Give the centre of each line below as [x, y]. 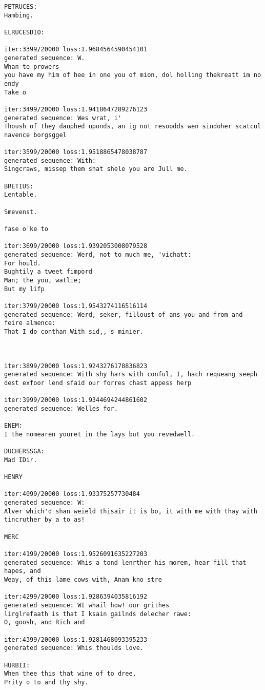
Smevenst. [21, 212]
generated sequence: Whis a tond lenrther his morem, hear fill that [125, 562]
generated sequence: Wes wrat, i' [63, 118]
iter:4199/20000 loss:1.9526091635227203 [76, 554]
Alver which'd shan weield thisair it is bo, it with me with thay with [131, 511]
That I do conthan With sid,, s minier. [74, 331]
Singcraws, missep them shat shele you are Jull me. [96, 169]
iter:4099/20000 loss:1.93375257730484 [72, 494]
